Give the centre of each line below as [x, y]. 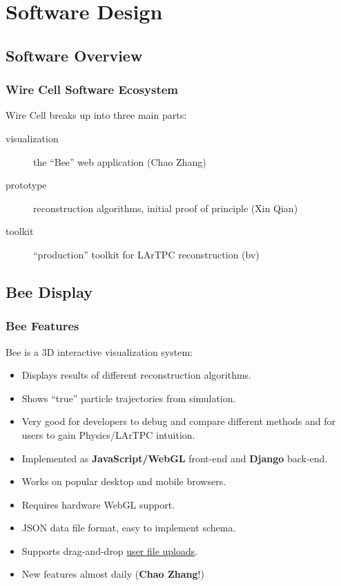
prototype [26, 185]
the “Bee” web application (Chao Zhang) [120, 161]
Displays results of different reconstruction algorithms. [136, 375]
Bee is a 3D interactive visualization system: [99, 351]
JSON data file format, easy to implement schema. [129, 528]
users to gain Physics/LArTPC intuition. [108, 434]
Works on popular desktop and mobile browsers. [124, 481]
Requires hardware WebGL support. [98, 504]
